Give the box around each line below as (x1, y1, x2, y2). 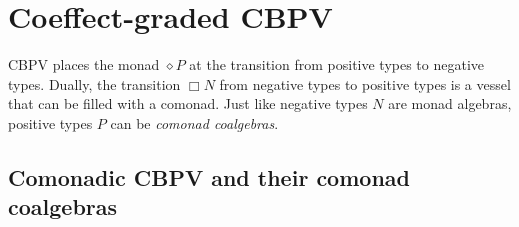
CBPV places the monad (8, 54, 160, 75)
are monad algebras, (388, 93, 512, 114)
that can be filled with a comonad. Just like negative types (8, 93, 368, 114)
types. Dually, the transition (8, 73, 181, 94)
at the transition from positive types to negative (189, 54, 485, 75)
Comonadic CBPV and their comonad (8, 161, 410, 192)
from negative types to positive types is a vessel (219, 73, 511, 94)
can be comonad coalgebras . (110, 112, 279, 133)
